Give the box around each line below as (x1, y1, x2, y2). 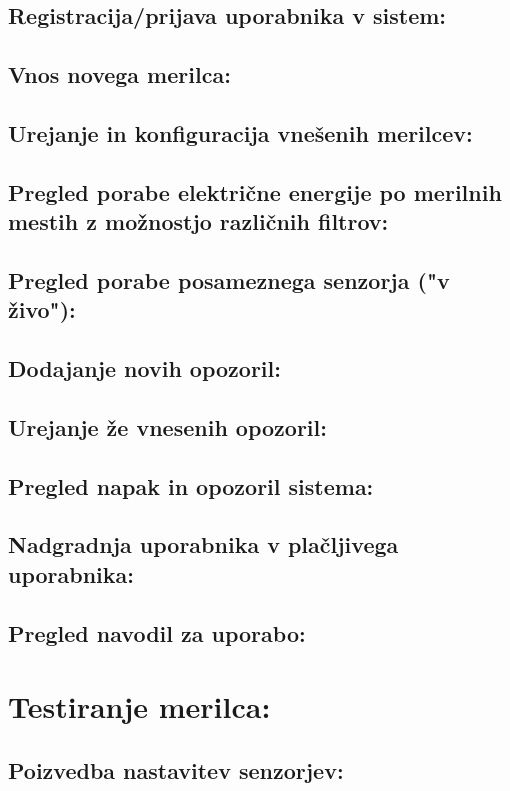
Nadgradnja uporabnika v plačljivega (8, 529, 399, 560)
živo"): (8, 294, 76, 325)
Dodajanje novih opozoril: (8, 353, 281, 384)
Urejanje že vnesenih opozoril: (8, 411, 327, 442)
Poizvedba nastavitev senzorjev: (8, 754, 344, 785)
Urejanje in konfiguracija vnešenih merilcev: (8, 117, 473, 148)
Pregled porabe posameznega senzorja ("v (8, 264, 450, 295)
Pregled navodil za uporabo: (8, 617, 306, 648)
